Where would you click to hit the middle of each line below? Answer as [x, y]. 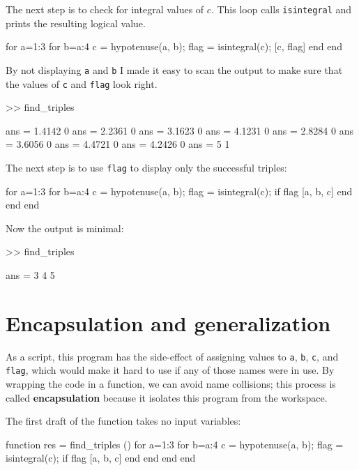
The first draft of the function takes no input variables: [123, 421]
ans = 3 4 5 [30, 274]
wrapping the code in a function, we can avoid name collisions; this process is [171, 384]
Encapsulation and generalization [168, 323]
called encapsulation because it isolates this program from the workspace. [167, 397]
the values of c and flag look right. [82, 83]
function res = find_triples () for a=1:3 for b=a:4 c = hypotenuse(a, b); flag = [175, 444]
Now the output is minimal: [65, 228]
